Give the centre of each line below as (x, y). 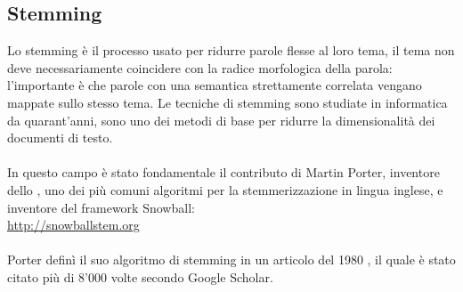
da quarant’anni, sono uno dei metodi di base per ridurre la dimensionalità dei (221, 120)
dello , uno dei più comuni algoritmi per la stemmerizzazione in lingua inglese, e (225, 189)
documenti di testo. (60, 138)
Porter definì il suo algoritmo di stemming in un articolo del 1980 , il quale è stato (231, 260)
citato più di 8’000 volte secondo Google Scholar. (140, 276)
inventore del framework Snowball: (101, 207)
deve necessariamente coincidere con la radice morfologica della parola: (200, 67)
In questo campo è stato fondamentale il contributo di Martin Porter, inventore (223, 172)
